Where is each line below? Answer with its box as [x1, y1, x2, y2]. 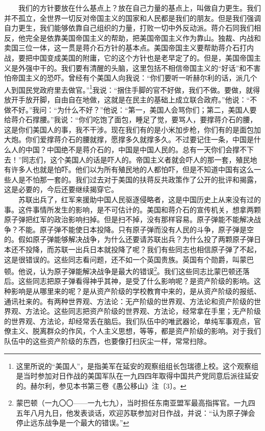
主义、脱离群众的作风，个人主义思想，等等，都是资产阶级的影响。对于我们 [11, 326, 261, 336]
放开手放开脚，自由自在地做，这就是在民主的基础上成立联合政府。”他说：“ [4, 94, 250, 104]
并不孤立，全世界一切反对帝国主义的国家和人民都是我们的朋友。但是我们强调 [4, 12, 261, 23]
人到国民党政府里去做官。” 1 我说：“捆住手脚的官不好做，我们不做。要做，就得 [4, 83, 260, 95]
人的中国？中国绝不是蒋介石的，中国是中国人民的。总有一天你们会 [11, 144, 232, 154]
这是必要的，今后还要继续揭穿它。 [4, 184, 118, 195]
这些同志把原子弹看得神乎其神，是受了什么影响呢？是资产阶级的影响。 [18, 276, 254, 286]
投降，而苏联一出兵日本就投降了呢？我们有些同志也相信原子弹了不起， [25, 244, 261, 254]
